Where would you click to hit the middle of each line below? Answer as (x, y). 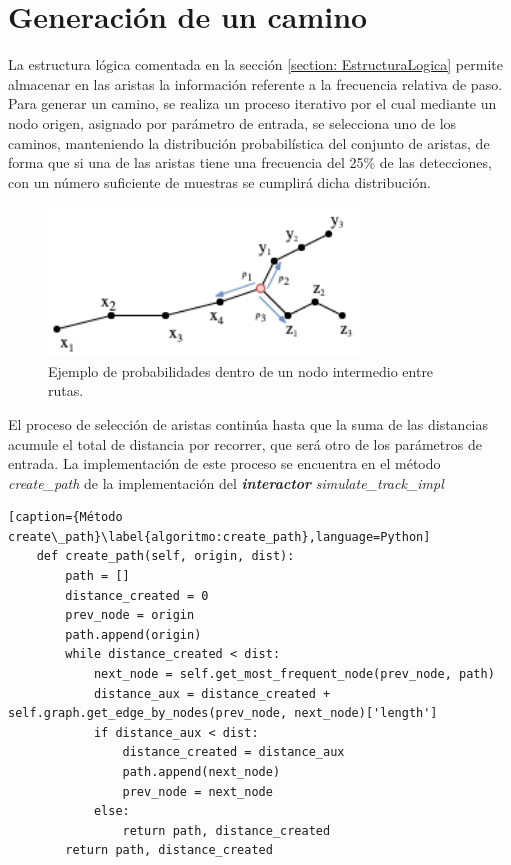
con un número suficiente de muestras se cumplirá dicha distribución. (219, 181)
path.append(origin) (133, 634)
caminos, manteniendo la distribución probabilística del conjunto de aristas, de (249, 142)
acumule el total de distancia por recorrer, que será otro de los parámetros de (245, 443)
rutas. (66, 390)
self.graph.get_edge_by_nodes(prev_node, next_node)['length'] (223, 713)
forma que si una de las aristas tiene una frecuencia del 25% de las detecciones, (250, 162)
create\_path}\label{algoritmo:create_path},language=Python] (219, 536)
